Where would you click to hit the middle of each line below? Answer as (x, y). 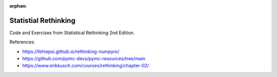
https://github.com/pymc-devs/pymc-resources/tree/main (84, 59)
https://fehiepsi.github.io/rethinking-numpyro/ (71, 52)
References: (22, 42)
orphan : (18, 6)
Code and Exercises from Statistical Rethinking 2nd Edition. (72, 33)
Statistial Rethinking (42, 20)
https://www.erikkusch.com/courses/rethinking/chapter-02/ (86, 66)
